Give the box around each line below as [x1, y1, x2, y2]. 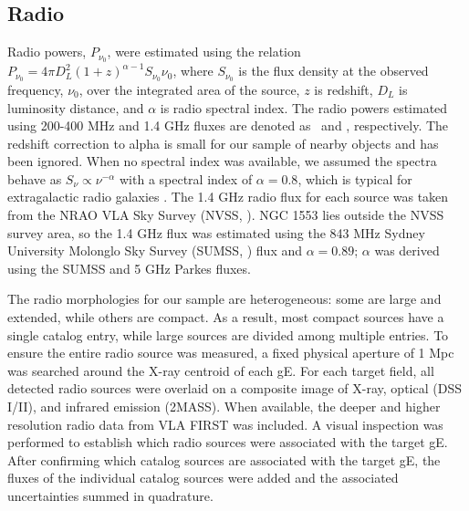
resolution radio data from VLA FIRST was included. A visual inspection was [7, 414, 443, 433]
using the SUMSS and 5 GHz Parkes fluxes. [7, 258, 251, 277]
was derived [374, 241, 440, 260]
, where [172, 61, 214, 80]
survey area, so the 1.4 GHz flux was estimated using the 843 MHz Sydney [7, 223, 425, 242]
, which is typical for [297, 169, 412, 188]
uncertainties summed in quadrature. [7, 485, 214, 505]
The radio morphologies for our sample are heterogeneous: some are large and [7, 289, 442, 308]
